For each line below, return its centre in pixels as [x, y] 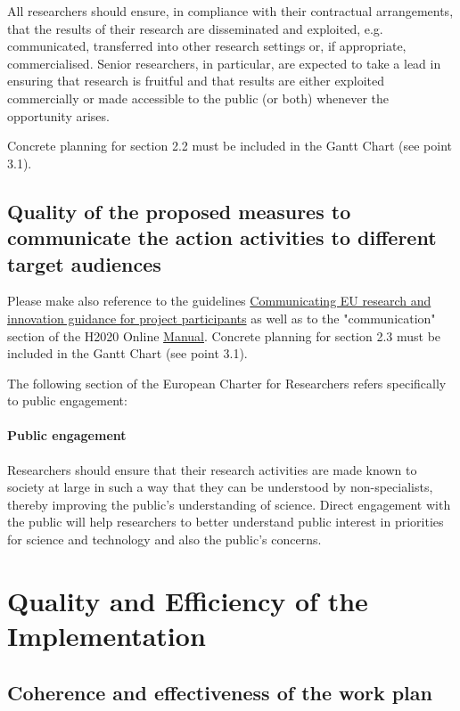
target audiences [84, 263]
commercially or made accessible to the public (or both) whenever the [198, 98]
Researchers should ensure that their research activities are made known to [212, 469]
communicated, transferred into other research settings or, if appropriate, [207, 46]
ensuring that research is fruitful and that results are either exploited [196, 81]
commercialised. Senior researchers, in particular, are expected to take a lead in [224, 63]
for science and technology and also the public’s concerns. [164, 539]
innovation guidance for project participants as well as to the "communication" [222, 318]
